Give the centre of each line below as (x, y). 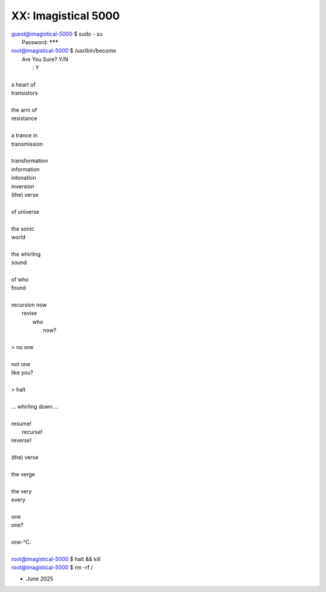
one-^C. (21, 542)
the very (22, 491)
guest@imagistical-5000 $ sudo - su (57, 34)
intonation (24, 178)
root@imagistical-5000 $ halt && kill (56, 559)
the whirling (26, 254)
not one (21, 364)
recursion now (29, 305)
